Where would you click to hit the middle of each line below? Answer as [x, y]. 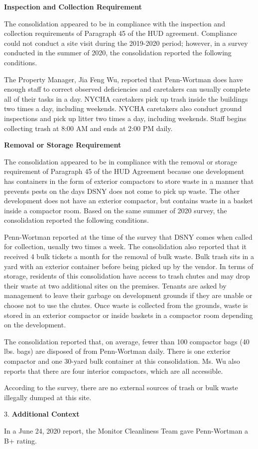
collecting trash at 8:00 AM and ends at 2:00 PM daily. [88, 128]
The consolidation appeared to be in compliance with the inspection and [115, 23]
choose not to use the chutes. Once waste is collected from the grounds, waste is [126, 305]
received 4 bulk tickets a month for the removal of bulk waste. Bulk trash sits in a [129, 256]
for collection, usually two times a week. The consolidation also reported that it [125, 246]
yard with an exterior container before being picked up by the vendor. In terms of [129, 266]
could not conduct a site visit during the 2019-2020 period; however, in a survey [126, 43]
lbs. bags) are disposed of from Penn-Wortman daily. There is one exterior [117, 351]
